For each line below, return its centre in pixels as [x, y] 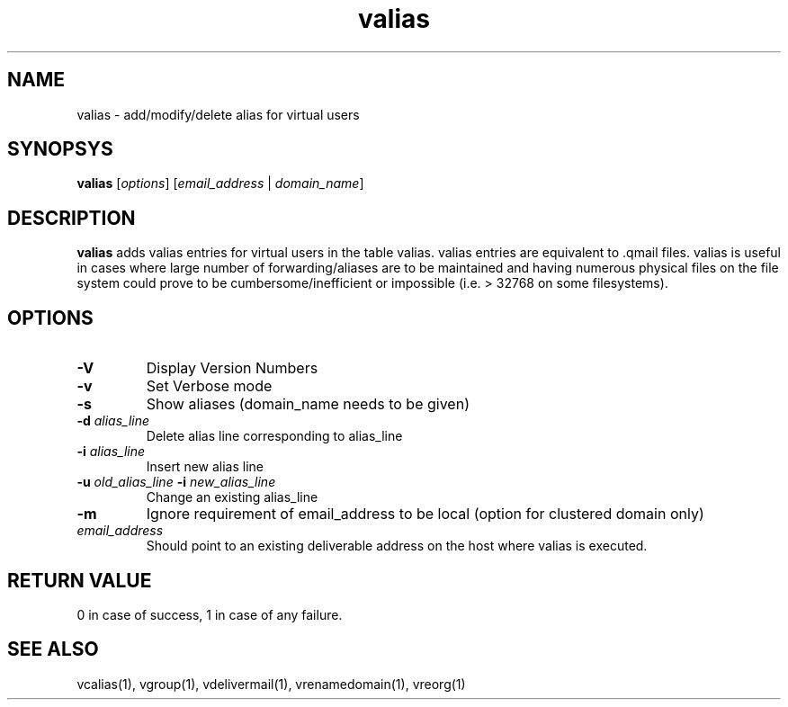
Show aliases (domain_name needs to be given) [308, 404]
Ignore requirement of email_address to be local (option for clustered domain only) [425, 514]
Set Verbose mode [209, 386]
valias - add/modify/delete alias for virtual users [218, 114]
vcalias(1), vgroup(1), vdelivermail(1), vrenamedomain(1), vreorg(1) [271, 684]
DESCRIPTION [72, 218]
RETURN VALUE [80, 580]
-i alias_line [111, 452]
